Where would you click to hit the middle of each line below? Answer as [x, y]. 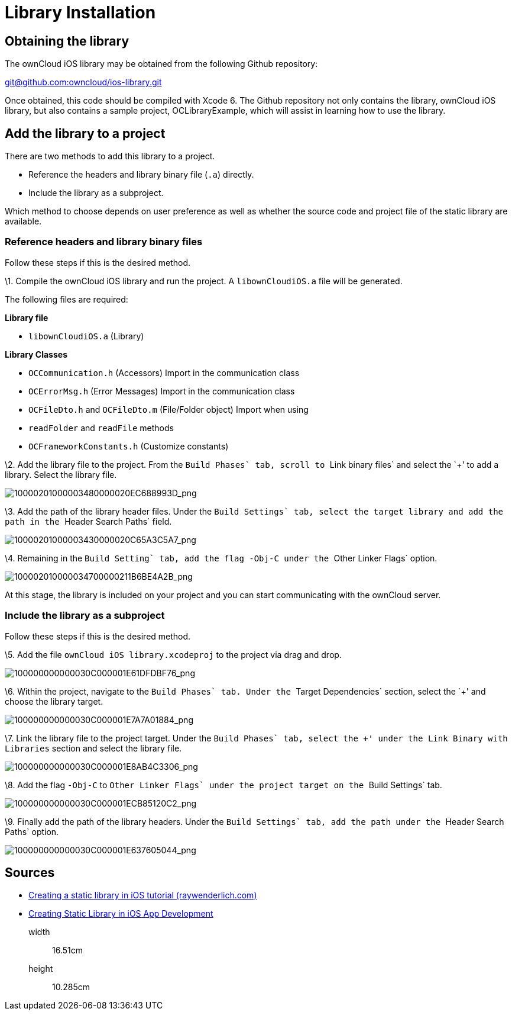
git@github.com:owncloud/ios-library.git [83, 82]
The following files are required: [67, 299]
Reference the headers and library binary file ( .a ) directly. [141, 175]
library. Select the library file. [61, 474]
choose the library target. [54, 701]
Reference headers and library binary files [104, 242]
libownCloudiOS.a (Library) [86, 336]
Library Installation [80, 12]
